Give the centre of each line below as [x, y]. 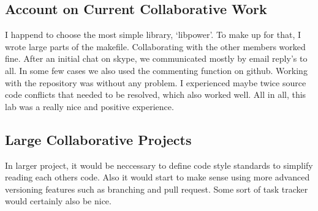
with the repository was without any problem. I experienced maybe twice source [156, 82]
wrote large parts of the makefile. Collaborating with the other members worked [155, 46]
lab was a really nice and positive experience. [89, 106]
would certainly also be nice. [58, 201]
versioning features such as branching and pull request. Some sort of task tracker [157, 189]
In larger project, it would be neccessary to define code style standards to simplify [159, 165]
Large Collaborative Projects [98, 139]
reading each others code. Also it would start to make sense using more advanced [157, 177]
